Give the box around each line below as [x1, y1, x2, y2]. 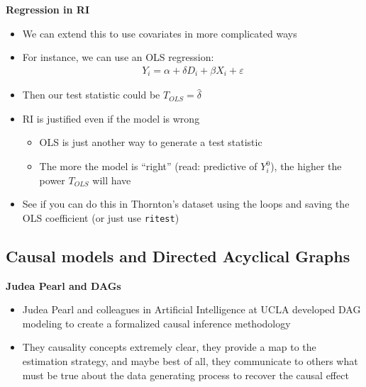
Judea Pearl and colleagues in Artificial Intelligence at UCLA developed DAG [22, 302, 361, 317]
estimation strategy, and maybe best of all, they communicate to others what [22, 354, 358, 369]
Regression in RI [6, 2, 90, 16]
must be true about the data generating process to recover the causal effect [22, 367, 349, 382]
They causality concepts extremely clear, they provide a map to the [22, 340, 316, 354]
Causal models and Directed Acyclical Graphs [6, 245, 350, 267]
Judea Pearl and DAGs [6, 278, 121, 293]
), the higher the [270, 159, 342, 174]
